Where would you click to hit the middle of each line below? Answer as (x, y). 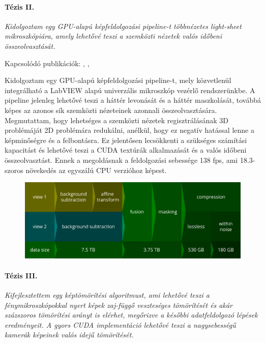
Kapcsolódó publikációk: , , (47, 63)
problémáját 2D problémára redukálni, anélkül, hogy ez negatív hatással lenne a (129, 130)
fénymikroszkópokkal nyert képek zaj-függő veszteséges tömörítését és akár (119, 305)
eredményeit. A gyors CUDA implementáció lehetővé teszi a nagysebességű (120, 324)
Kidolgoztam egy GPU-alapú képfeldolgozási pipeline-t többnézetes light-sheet (123, 26)
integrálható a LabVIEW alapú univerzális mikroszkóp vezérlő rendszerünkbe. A (130, 90)
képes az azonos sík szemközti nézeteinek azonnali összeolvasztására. (111, 110)
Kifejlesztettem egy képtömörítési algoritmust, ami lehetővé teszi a (107, 295)
